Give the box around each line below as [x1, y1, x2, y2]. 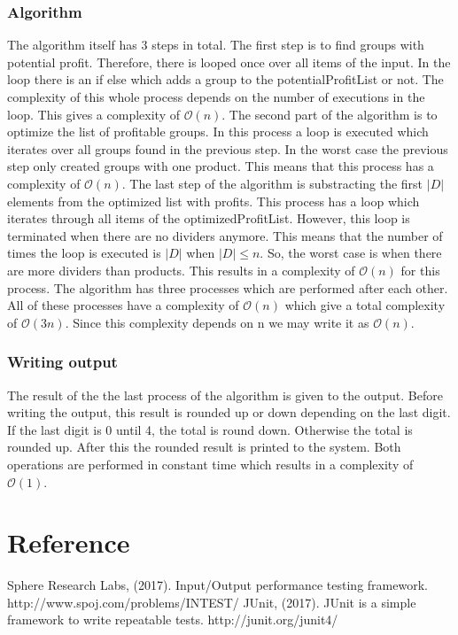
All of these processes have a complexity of [7, 296, 239, 314]
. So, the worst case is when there [260, 244, 442, 262]
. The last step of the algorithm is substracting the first [121, 174, 423, 192]
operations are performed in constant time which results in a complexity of [7, 454, 414, 473]
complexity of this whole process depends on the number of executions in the [7, 88, 425, 105]
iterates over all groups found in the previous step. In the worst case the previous [7, 139, 448, 158]
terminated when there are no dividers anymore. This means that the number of [7, 226, 443, 244]
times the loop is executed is [7, 244, 161, 262]
